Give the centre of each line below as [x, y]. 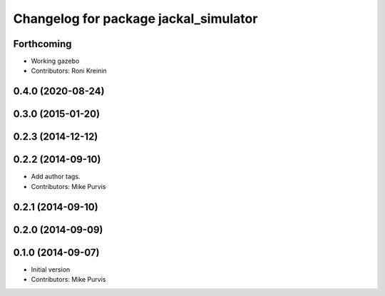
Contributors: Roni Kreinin [69, 71]
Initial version [51, 269]
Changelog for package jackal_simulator [135, 19]
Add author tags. [56, 177]
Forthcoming [42, 44]
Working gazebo [55, 61]
